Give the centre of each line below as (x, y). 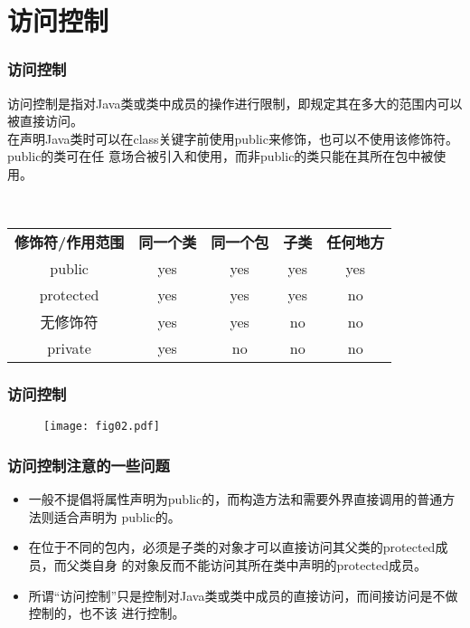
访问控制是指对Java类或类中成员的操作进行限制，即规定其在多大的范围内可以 (235, 103)
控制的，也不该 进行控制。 (107, 613)
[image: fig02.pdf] (102, 427)
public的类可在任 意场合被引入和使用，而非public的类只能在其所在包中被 (221, 156)
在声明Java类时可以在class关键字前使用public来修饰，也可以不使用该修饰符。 (233, 138)
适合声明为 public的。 (117, 516)
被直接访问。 (45, 121)
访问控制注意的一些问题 (89, 465)
